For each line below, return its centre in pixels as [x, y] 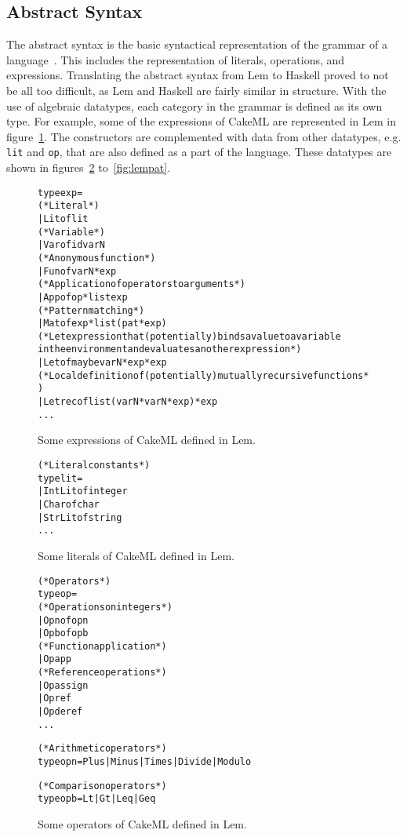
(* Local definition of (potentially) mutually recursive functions [201, 375]
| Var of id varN [71, 245]
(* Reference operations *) [102, 673]
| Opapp [55, 659]
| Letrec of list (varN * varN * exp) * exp [128, 402]
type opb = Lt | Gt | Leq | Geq [97, 799]
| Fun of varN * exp [77, 271]
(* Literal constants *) [94, 466]
